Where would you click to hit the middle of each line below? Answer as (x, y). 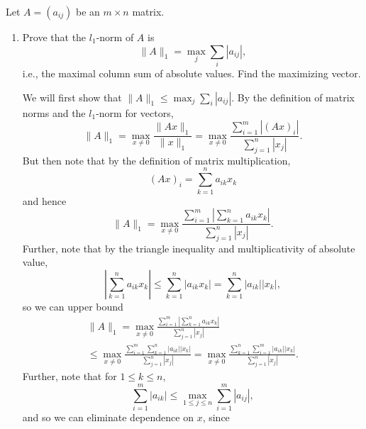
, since (216, 417)
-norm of (115, 37)
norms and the (54, 112)
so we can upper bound (73, 306)
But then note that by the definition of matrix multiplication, (156, 160)
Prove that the (54, 37)
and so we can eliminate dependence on (108, 417)
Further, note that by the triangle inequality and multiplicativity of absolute (189, 248)
